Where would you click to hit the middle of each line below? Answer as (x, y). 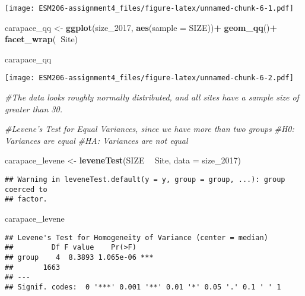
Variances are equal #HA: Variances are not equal (96, 140)
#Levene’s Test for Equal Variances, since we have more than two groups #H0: (150, 129)
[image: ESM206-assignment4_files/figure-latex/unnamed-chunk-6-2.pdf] (149, 78)
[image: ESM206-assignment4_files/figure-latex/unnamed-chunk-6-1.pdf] (149, 8)
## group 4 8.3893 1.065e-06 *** (79, 257)
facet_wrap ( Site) (42, 39)
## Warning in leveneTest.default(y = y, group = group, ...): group (145, 180)
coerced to (26, 189)
